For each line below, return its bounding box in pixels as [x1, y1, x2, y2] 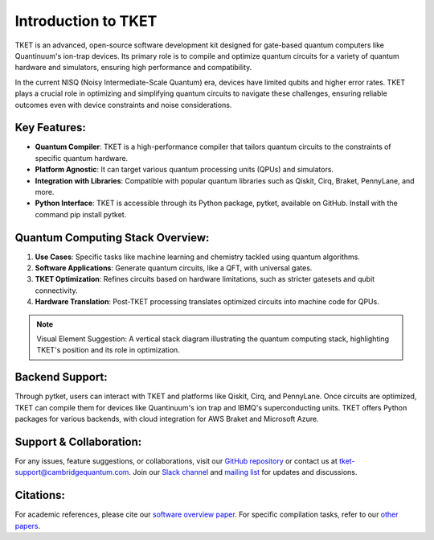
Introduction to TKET [14, 12, 158, 30]
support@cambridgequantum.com [14, 468, 129, 477]
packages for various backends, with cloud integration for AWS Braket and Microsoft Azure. [14, 414, 319, 424]
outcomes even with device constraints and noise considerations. [14, 100, 232, 109]
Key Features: [14, 121, 86, 134]
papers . [14, 521, 41, 530]
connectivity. [35, 286, 78, 295]
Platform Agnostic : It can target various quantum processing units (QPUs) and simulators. [35, 165, 334, 175]
